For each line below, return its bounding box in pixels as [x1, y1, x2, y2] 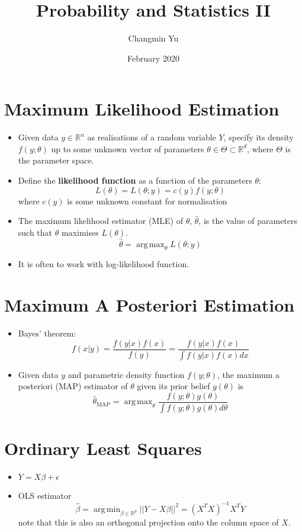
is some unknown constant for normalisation [67, 194, 227, 207]
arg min [94, 505, 121, 514]
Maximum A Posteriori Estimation [4, 293, 295, 317]
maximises [61, 226, 99, 238]
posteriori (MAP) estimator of [18, 380, 128, 392]
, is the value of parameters [198, 214, 298, 227]
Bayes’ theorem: [18, 327, 76, 339]
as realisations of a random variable [87, 131, 216, 143]
